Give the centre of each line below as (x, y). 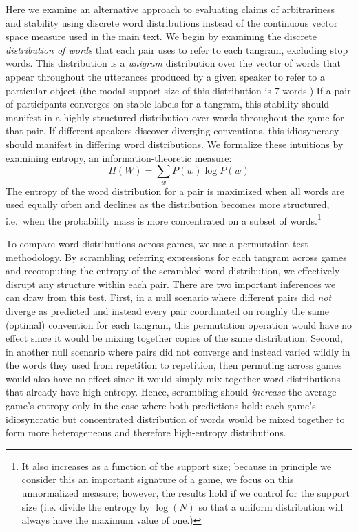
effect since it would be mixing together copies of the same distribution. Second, (174, 338)
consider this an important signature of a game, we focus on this (158, 479)
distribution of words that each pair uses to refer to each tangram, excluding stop (177, 49)
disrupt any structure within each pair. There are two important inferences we (171, 284)
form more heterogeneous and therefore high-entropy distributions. (146, 432)
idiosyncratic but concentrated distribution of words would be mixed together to (175, 419)
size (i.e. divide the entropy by (86, 506)
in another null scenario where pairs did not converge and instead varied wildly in (178, 351)
